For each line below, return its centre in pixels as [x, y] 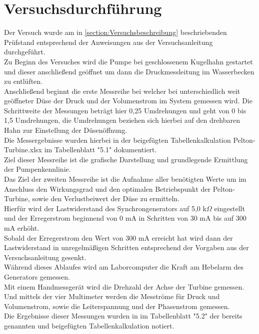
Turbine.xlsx [23, 150]
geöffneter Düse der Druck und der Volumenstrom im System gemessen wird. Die [128, 101]
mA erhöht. [22, 228]
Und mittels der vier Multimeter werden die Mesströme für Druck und [112, 296]
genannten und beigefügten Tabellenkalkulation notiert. [89, 325]
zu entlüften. [23, 81]
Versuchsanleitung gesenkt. [45, 257]
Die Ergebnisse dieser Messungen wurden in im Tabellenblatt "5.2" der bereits [123, 316]
